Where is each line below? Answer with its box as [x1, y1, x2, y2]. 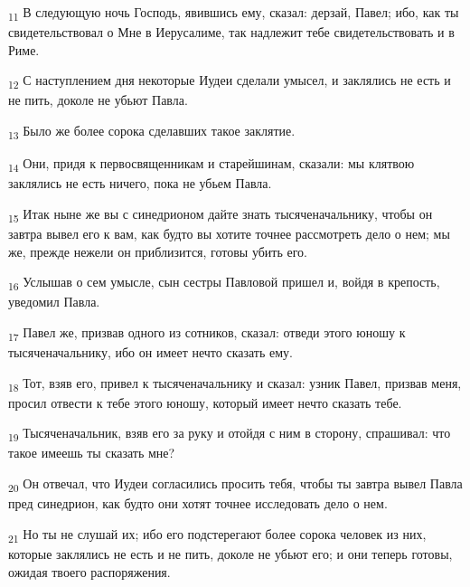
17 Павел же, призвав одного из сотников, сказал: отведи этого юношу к [8, 322, 406, 344]
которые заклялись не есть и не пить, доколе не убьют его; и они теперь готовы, [8, 544, 453, 563]
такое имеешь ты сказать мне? [8, 443, 175, 462]
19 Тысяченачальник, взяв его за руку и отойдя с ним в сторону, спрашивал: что [8, 423, 451, 445]
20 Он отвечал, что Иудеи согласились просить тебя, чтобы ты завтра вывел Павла [8, 474, 463, 495]
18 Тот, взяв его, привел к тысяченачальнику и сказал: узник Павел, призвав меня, [8, 373, 462, 394]
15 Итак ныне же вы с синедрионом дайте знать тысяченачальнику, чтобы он [8, 204, 433, 225]
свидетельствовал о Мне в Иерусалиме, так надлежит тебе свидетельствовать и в [8, 23, 455, 42]
